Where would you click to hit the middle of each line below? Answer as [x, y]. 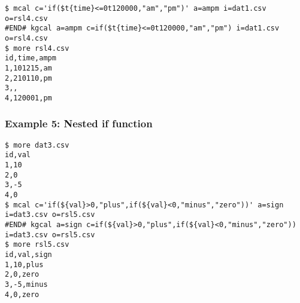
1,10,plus [24, 264]
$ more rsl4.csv [37, 48]
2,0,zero [22, 275]
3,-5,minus [26, 284]
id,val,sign [28, 255]
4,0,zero [22, 294]
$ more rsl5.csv [37, 245]
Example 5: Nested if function [79, 123]
